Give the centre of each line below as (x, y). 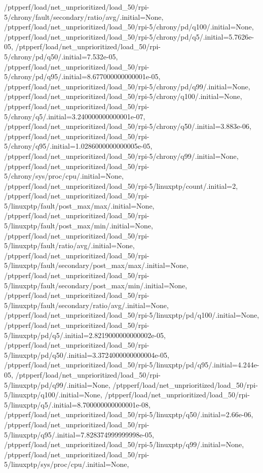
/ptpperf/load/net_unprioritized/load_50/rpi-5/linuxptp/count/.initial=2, (121, 185)
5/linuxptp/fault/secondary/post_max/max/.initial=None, (96, 265)
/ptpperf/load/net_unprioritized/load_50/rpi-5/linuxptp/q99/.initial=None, (124, 444)
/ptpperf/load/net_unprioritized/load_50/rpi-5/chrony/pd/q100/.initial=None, (129, 27)
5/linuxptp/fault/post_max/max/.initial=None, (79, 205)
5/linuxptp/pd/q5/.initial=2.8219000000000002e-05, (85, 335)
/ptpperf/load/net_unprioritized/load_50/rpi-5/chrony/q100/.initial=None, (123, 96)
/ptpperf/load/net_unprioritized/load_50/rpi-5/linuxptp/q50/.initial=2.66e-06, (129, 414)
